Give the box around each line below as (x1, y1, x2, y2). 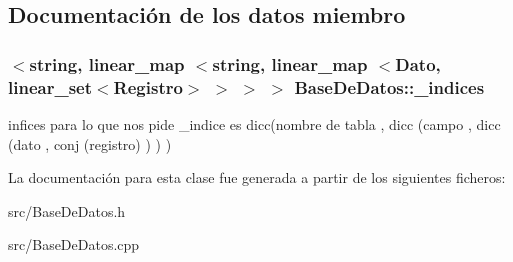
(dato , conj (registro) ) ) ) (8, 133, 172, 154)
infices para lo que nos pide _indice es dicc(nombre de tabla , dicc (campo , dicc (8, 113, 501, 134)
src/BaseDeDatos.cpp (8, 234, 140, 255)
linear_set (8, 74, 92, 99)
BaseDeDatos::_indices (294, 74, 485, 99)
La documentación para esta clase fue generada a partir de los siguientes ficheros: (8, 167, 506, 188)
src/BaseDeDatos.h (8, 200, 126, 221)
